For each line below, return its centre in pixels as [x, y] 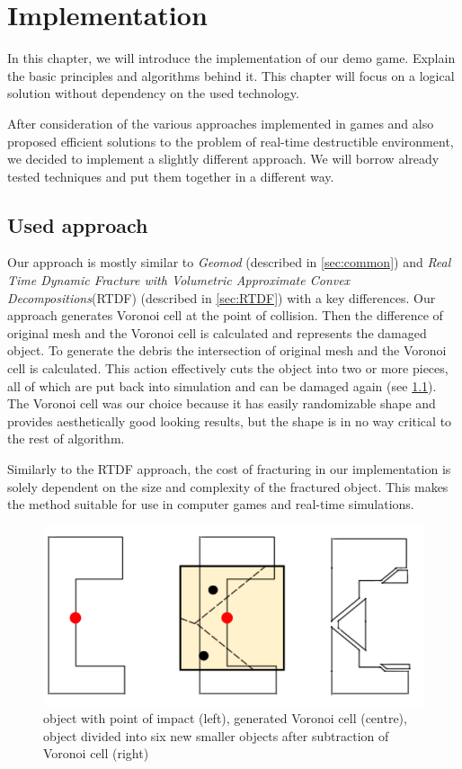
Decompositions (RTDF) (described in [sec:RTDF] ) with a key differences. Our [222, 297]
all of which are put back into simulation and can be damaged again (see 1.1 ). [222, 385]
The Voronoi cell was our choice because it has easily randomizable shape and [222, 403]
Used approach [78, 224]
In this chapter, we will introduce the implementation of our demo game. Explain [231, 58]
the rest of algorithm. [66, 438]
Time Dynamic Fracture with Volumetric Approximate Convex [179, 280]
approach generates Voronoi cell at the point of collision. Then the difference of [225, 315]
